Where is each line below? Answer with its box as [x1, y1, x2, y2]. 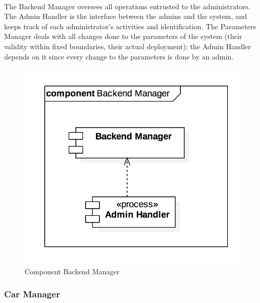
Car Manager [4, 288, 61, 300]
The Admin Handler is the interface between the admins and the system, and [4, 11, 247, 22]
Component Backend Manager [25, 266, 119, 276]
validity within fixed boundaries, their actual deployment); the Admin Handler [4, 41, 251, 51]
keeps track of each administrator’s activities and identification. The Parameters [4, 21, 256, 31]
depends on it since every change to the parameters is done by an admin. [4, 51, 234, 62]
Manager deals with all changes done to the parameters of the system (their [4, 31, 243, 42]
